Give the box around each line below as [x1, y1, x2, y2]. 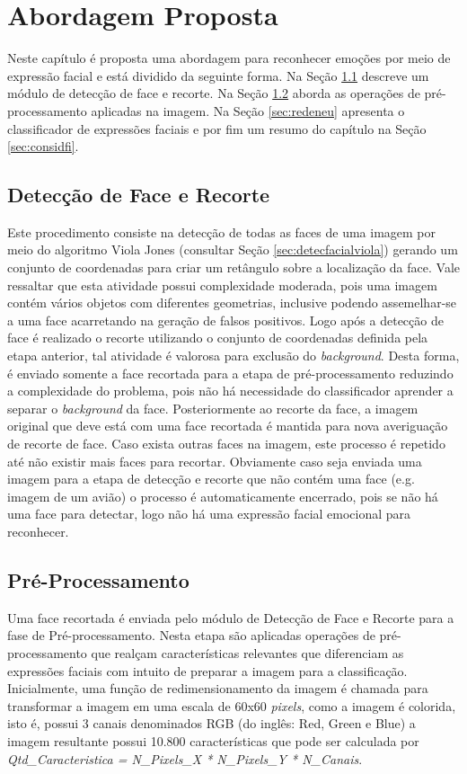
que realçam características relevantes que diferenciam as [91, 643, 404, 662]
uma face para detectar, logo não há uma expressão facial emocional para [7, 504, 411, 523]
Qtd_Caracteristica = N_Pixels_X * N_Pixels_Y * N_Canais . [7, 749, 363, 768]
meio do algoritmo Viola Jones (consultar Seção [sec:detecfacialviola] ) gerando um [7, 240, 458, 259]
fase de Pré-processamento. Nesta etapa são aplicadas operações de [7, 626, 375, 645]
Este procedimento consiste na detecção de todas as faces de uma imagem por [7, 222, 436, 241]
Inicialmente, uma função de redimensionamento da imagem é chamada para [7, 679, 428, 698]
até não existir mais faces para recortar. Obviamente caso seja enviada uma [7, 451, 422, 470]
